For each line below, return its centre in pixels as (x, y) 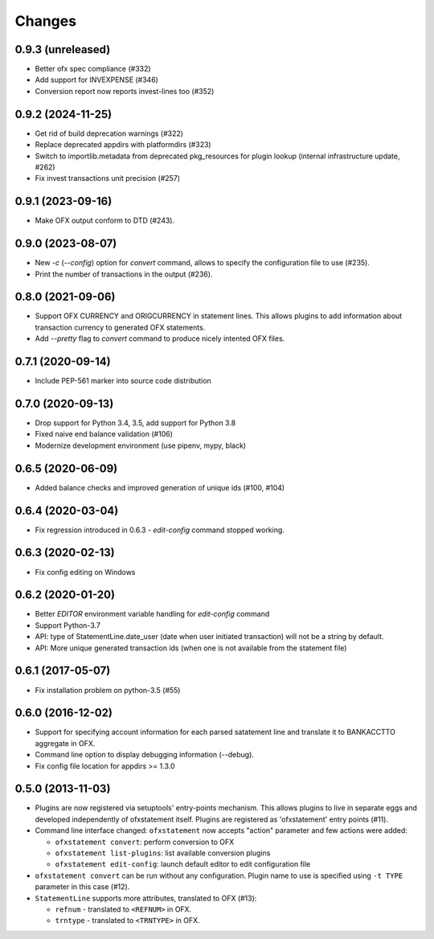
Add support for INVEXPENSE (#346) (96, 80)
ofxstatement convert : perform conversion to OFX (145, 842)
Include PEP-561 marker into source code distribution (123, 381)
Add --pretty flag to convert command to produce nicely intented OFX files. (160, 338)
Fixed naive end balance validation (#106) (104, 434)
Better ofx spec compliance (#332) (93, 69)
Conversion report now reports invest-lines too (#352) (125, 91)
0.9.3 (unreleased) (63, 49)
